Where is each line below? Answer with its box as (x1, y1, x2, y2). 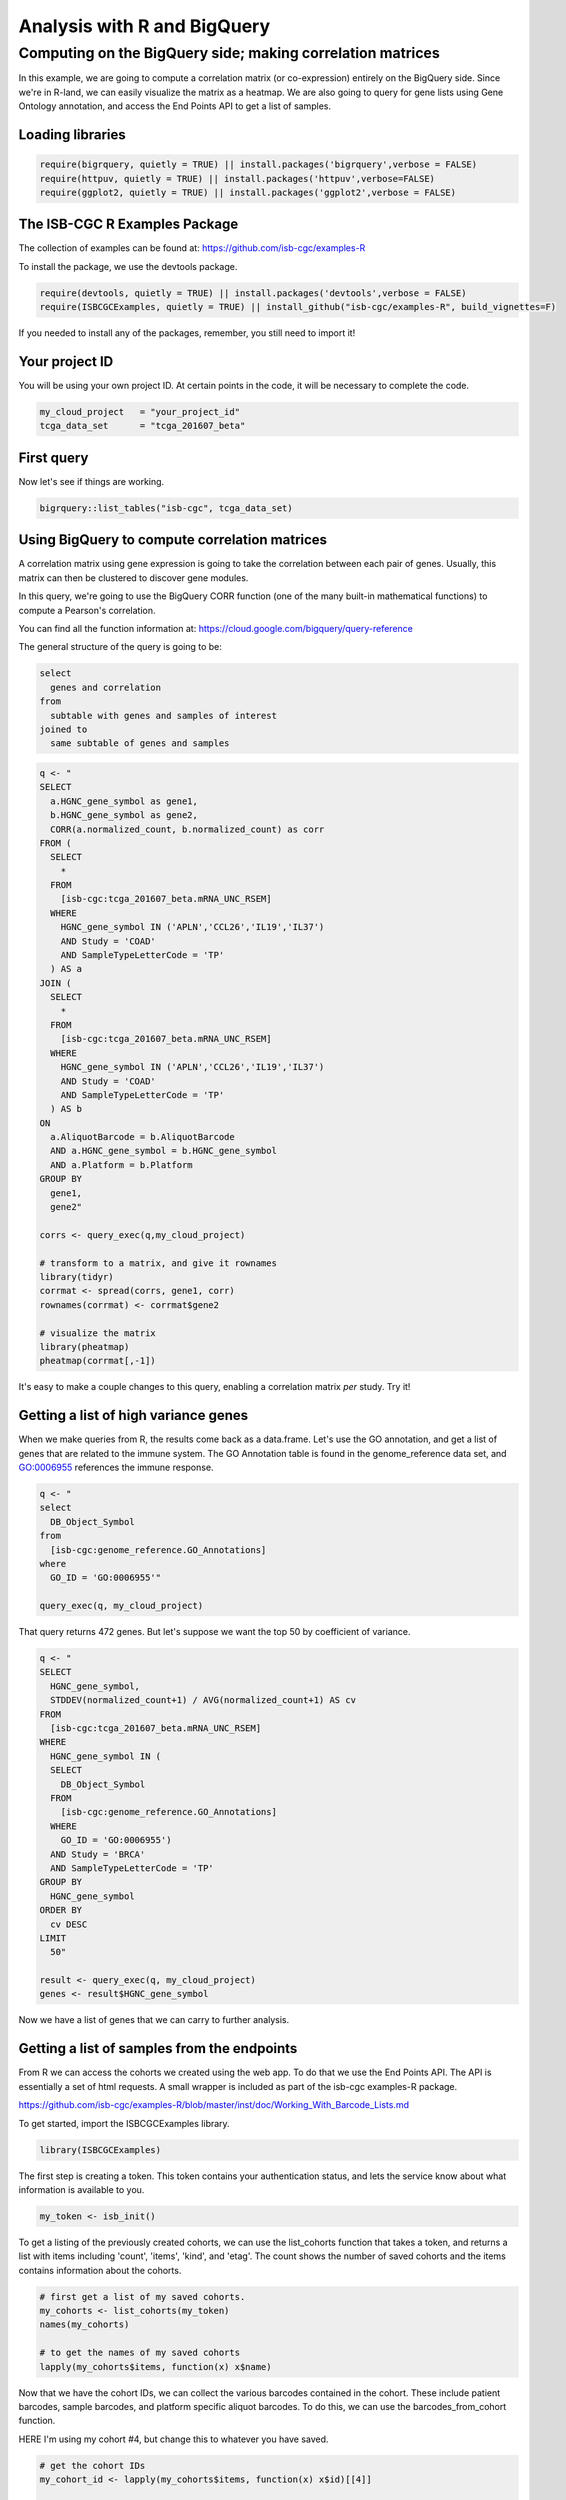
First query (18, 449, 89, 466)
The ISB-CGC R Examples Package (18, 216, 239, 233)
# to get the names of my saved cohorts (39, 2347, 240, 2359)
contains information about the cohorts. (18, 2264, 182, 2276)
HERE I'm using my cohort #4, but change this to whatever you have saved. (18, 2433, 329, 2445)
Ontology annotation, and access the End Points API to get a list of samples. (18, 100, 332, 112)
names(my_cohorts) (39, 2319, 130, 2330)
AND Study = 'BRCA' (50, 1848, 146, 1860)
